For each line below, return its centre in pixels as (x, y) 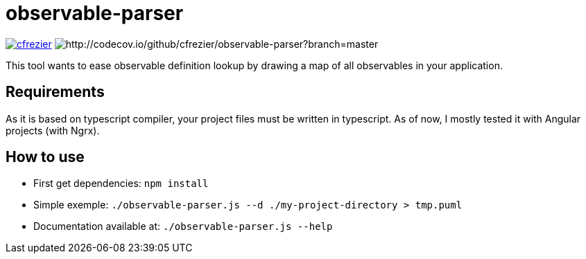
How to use (45, 157)
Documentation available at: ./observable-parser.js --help (183, 226)
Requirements (55, 92)
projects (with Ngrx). (53, 130)
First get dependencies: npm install (121, 184)
